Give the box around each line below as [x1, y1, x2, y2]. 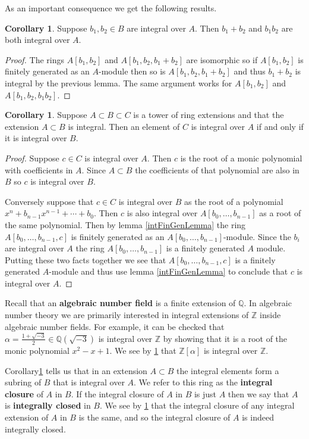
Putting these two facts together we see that [5, 253, 166, 266]
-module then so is [99, 65, 166, 77]
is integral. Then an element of [68, 120, 180, 132]
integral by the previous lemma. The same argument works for [5, 76, 232, 89]
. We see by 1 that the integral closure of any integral [99, 399, 295, 412]
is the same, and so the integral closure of [78, 410, 231, 423]
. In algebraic [244, 297, 292, 309]
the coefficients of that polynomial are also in [135, 163, 299, 176]
